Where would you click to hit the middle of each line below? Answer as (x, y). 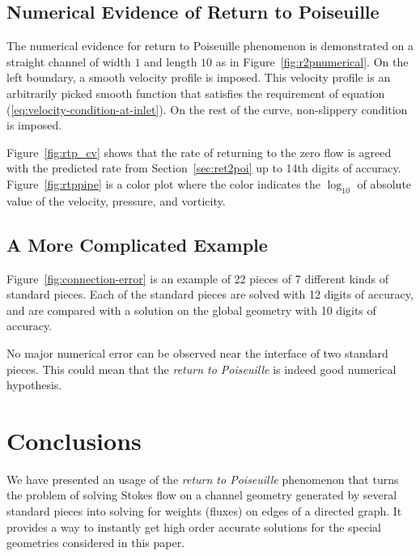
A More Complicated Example (137, 244)
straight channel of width (69, 61)
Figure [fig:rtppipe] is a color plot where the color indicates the (163, 183)
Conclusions (74, 440)
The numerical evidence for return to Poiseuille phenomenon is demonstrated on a (210, 46)
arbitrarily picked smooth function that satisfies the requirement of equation (196, 93)
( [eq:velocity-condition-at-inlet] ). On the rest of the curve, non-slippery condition (207, 109)
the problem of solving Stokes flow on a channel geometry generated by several (202, 495)
